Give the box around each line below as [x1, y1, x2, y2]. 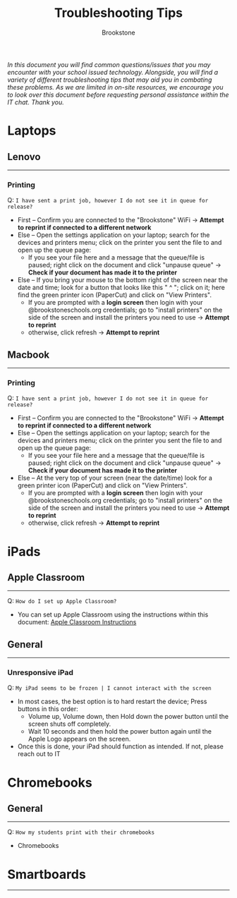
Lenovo [7, 150, 41, 163]
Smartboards [7, 866, 86, 882]
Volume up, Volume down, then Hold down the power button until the [28, 712, 229, 721]
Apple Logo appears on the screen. [28, 735, 131, 744]
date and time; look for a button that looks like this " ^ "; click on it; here [17, 284, 226, 292]
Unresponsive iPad [7, 668, 74, 678]
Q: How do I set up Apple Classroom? [7, 597, 117, 605]
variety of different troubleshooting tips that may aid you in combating [7, 75, 212, 84]
